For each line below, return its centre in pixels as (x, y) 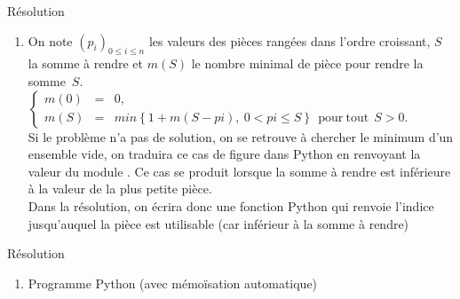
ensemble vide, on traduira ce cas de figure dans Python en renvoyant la (224, 154)
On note (50, 40)
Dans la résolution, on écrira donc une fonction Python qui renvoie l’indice (231, 205)
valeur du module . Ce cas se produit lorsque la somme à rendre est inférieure (239, 171)
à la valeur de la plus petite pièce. (120, 189)
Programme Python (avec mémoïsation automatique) (173, 283)
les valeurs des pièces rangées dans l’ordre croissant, (289, 40)
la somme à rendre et (86, 63)
